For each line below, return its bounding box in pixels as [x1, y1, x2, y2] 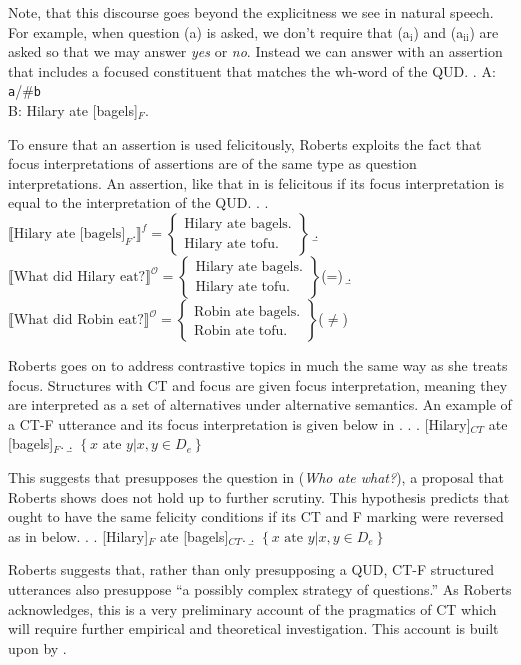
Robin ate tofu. [194, 324, 288, 339]
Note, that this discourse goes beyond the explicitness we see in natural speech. [8, 2, 494, 22]
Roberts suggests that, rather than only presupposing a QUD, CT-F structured [8, 559, 494, 580]
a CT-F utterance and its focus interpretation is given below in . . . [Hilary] [8, 413, 471, 434]
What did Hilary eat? [13, 270, 146, 284]
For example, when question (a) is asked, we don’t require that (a [8, 21, 410, 42]
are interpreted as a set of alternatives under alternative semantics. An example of [8, 394, 512, 415]
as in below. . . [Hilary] [8, 525, 149, 546]
